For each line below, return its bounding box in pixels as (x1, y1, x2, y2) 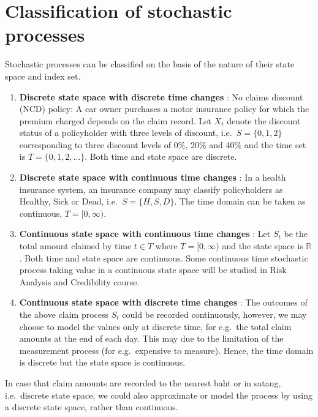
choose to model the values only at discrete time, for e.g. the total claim (19, 320, 292, 332)
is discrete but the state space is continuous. (19, 356, 186, 369)
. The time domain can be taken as (174, 195, 306, 208)
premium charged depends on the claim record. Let (19, 114, 211, 127)
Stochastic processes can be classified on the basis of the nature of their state (5, 58, 295, 70)
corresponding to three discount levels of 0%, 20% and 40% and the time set (19, 138, 306, 151)
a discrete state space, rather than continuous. (5, 400, 178, 413)
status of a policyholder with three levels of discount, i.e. (19, 126, 232, 139)
